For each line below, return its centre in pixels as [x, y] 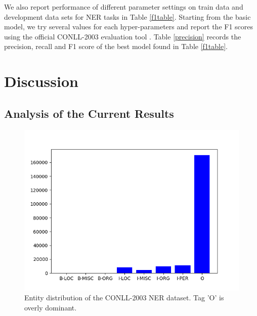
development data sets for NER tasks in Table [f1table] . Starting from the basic [127, 16]
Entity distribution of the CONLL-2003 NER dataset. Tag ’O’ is [124, 298]
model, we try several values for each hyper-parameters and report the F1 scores [129, 27]
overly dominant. [51, 307]
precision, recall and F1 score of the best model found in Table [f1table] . [116, 46]
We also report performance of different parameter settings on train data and [124, 7]
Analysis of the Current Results [89, 113]
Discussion [41, 81]
